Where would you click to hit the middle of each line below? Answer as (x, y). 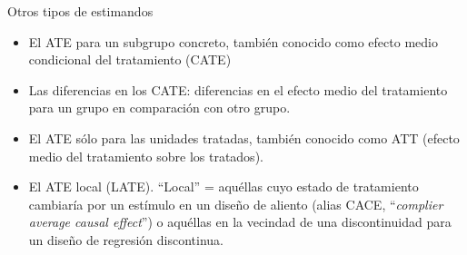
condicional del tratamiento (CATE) (130, 59)
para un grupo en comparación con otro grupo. (159, 108)
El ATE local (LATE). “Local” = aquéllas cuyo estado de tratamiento (224, 186)
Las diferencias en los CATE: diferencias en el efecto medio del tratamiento (238, 89)
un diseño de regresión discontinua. (126, 239)
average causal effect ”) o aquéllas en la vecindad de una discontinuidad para (240, 222)
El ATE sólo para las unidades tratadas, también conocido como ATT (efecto (244, 137)
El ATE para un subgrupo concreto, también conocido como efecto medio (233, 41)
